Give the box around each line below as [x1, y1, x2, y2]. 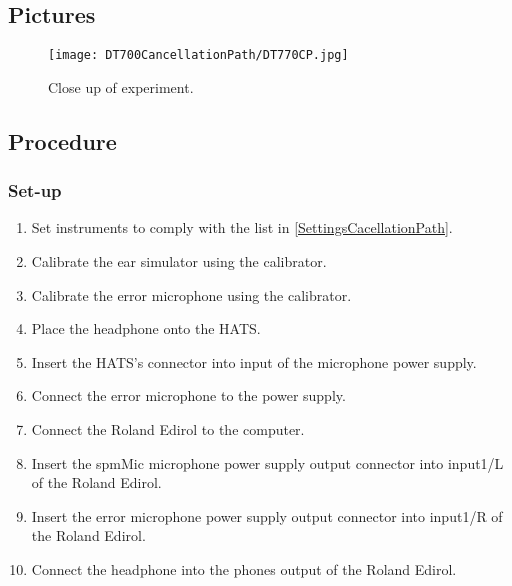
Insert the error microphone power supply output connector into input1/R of [31, 505, 503, 526]
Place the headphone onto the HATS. [31, 318, 261, 339]
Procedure [8, 125, 117, 156]
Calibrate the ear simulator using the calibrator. [31, 251, 327, 272]
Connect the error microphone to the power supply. [31, 385, 346, 406]
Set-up [8, 178, 62, 203]
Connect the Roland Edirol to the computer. [31, 419, 305, 440]
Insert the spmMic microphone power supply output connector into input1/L [31, 452, 504, 473]
